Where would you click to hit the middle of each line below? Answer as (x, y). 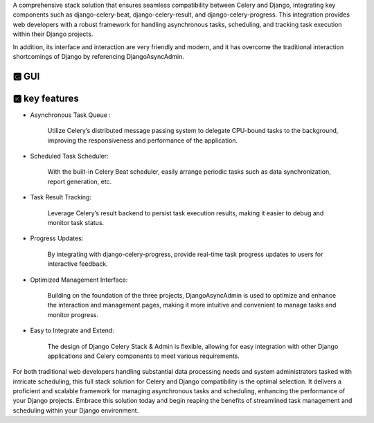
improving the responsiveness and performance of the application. (143, 140)
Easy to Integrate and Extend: (72, 331)
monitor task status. (76, 223)
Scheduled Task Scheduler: (69, 156)
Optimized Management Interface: (79, 280)
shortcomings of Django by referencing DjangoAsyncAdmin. (99, 56)
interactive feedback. (78, 264)
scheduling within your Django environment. (76, 410)
